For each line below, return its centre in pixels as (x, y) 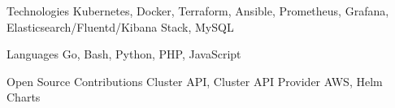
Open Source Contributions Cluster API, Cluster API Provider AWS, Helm (195, 81)
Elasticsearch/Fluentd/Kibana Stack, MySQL (120, 26)
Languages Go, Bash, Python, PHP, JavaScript (124, 54)
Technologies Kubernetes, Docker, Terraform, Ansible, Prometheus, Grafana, (198, 11)
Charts (24, 97)
